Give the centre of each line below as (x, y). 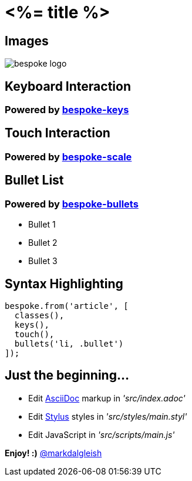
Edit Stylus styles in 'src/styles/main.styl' (108, 416)
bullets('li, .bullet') (69, 343)
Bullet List (34, 180)
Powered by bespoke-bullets (72, 204)
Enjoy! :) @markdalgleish (53, 453)
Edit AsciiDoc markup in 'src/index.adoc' (107, 398)
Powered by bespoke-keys (67, 110)
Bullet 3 (43, 261)
